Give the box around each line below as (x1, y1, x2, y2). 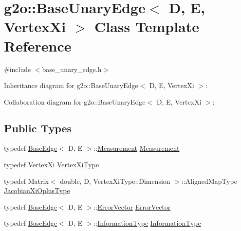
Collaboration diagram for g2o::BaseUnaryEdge (4, 96, 146, 107)
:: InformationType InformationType (93, 218, 201, 228)
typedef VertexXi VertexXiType (4, 160, 99, 170)
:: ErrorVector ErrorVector (93, 201, 171, 212)
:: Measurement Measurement (93, 143, 180, 153)
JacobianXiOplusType (4, 185, 70, 195)
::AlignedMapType (181, 176, 237, 186)
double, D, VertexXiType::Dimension (60, 176, 170, 186)
